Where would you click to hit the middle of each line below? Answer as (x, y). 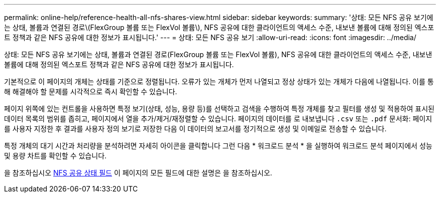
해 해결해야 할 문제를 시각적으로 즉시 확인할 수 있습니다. (91, 91)
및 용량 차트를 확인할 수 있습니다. (56, 156)
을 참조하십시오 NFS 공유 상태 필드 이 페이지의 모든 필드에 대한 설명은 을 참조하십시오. (138, 173)
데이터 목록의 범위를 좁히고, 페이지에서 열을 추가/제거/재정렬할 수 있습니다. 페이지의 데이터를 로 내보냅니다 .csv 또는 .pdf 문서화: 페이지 (218, 119)
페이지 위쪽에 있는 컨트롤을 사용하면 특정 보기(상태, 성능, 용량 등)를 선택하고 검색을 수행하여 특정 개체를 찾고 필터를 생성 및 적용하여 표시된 (219, 109)
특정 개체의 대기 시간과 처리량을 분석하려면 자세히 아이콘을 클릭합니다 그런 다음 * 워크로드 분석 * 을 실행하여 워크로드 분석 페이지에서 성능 (218, 146)
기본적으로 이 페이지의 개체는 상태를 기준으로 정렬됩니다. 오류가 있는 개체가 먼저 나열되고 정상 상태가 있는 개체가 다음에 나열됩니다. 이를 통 (219, 81)
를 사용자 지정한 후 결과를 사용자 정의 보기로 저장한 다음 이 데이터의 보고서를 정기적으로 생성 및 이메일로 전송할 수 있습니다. (195, 129)
